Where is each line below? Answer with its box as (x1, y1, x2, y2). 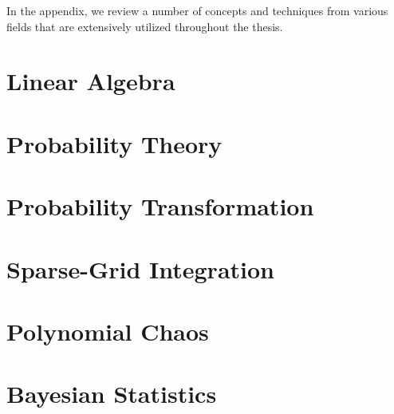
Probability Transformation (6, 190, 314, 223)
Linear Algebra (6, 65, 175, 97)
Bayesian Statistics (6, 377, 217, 410)
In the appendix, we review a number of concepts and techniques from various (6, 2, 388, 18)
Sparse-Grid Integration (6, 252, 274, 285)
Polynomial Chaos (6, 314, 209, 347)
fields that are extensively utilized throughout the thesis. (6, 18, 283, 34)
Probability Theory (6, 127, 223, 160)
